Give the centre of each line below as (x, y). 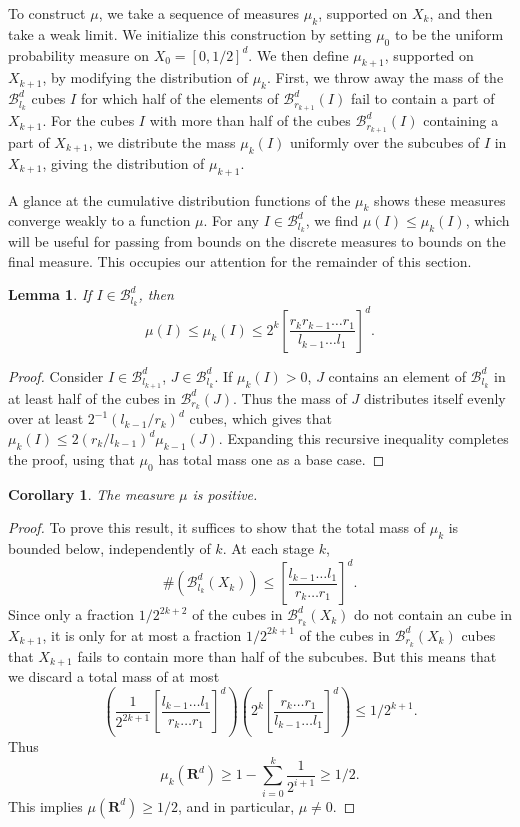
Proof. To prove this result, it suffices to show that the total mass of (217, 527)
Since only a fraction (71, 614)
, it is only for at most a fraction (142, 634)
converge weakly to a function (99, 220)
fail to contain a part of (422, 98)
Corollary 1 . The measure (91, 493)
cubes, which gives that (260, 418)
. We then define (298, 54)
